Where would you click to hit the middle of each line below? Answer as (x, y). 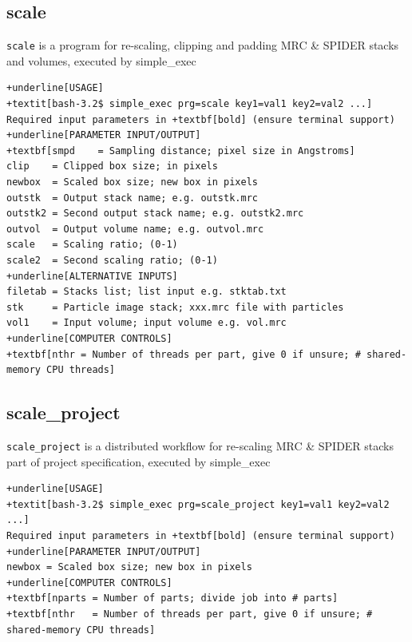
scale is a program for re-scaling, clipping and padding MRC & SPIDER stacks (203, 45)
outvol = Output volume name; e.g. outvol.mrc (135, 229)
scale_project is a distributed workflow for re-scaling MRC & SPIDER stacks (200, 445)
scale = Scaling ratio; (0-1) (92, 245)
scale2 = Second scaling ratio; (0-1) (112, 260)
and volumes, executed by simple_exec (101, 60)
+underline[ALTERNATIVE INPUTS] (92, 276)
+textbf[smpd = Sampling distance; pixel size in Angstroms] (181, 151)
